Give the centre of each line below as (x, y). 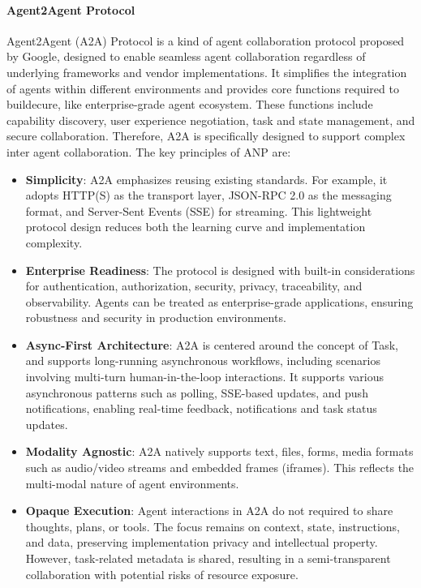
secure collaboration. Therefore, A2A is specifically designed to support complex (206, 136)
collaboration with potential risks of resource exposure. (162, 574)
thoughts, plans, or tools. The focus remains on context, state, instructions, (213, 526)
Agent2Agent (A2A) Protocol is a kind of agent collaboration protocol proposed (206, 40)
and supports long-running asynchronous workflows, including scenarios (203, 361)
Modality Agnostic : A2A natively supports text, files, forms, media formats (219, 451)
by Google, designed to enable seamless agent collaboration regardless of (186, 56)
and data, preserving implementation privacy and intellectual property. (202, 542)
